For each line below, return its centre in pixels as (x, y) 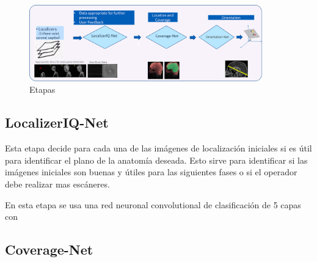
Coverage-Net (49, 249)
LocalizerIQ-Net (57, 122)
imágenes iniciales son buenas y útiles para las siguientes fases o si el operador (151, 172)
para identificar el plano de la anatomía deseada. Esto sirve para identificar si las (156, 160)
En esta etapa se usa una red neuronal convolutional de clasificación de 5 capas (153, 204)
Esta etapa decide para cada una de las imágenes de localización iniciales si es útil (158, 148)
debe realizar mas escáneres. (57, 184)
